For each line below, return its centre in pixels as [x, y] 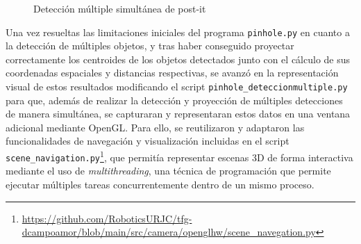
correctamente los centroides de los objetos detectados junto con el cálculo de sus [178, 59]
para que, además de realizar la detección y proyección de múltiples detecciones [174, 100]
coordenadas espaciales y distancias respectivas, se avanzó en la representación [172, 73]
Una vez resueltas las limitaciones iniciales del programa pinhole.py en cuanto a [178, 32]
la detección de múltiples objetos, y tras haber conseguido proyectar [150, 46]
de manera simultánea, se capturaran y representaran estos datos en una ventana [178, 114]
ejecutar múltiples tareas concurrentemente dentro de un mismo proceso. [160, 184]
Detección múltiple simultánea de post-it [120, 8]
